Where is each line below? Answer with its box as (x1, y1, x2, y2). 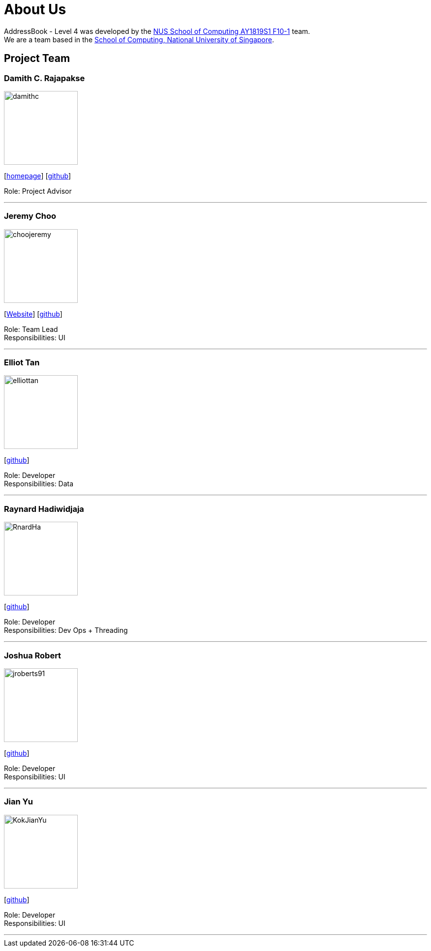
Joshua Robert (4, 650, 62, 660)
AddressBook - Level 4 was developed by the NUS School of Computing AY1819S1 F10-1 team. (4, 27, 310, 35)
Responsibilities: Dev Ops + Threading (4, 626, 128, 635)
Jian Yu (4, 797, 33, 807)
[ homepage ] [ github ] (4, 171, 71, 180)
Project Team (4, 52, 70, 65)
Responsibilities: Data (4, 479, 74, 488)
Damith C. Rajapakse (4, 73, 85, 83)
